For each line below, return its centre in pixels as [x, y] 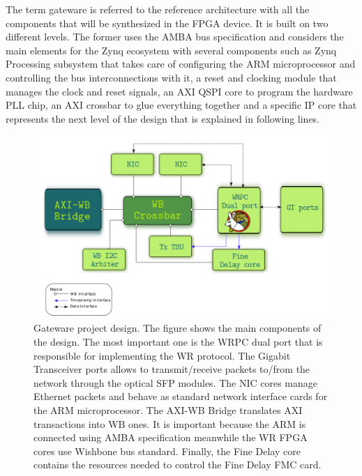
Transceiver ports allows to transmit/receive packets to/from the [172, 369]
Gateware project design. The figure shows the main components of [178, 328]
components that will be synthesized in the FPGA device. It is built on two [167, 23]
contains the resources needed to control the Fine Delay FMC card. [178, 465]
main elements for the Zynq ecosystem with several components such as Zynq [171, 50]
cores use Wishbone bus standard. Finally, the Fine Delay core [167, 451]
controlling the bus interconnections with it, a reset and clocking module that [171, 77]
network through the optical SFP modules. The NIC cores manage [176, 382]
